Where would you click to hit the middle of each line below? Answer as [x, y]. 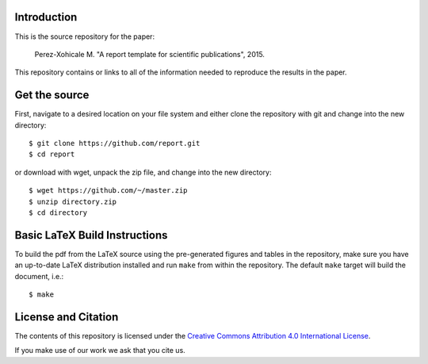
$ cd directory [58, 213]
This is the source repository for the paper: [84, 36]
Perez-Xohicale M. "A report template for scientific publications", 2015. [150, 54]
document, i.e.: [39, 276]
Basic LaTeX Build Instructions [91, 235]
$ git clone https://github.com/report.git [115, 143]
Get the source [52, 95]
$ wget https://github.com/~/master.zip [108, 191]
